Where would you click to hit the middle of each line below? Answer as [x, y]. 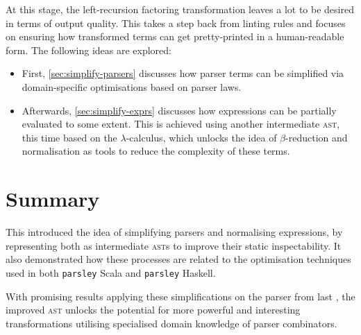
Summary [53, 199]
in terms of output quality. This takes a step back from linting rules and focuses [176, 23]
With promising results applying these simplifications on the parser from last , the [180, 296]
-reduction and [317, 137]
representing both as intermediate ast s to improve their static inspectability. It [174, 245]
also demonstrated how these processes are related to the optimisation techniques [178, 259]
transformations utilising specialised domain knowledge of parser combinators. [171, 323]
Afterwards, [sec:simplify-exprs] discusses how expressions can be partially [179, 110]
